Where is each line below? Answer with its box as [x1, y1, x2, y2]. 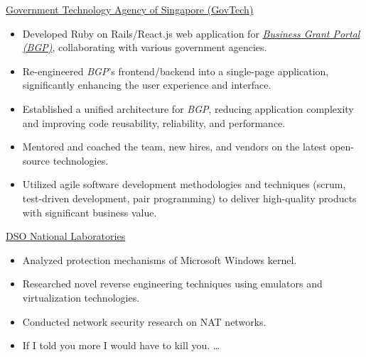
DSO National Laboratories [6, 229, 126, 243]
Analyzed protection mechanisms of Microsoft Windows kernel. [22, 252, 297, 267]
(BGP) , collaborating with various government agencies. [22, 40, 267, 55]
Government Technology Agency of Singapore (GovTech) [6, 2, 254, 16]
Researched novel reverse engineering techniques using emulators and [22, 276, 323, 291]
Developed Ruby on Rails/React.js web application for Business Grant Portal [22, 26, 360, 40]
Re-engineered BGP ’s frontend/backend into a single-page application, [22, 63, 329, 78]
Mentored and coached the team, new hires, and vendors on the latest [22, 139, 327, 154]
